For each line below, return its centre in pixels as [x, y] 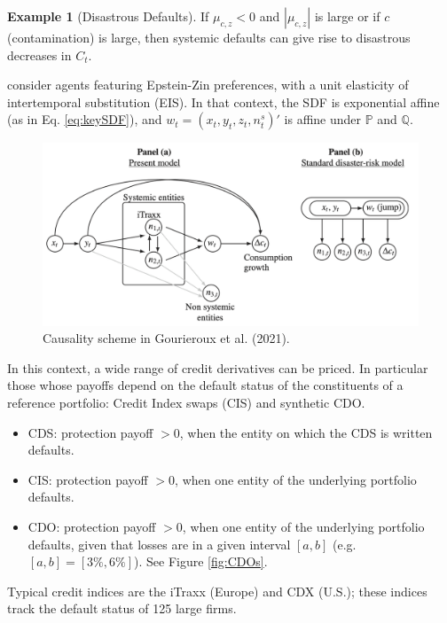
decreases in [39, 55]
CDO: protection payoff [92, 526]
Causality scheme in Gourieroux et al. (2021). [166, 338]
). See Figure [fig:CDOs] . [201, 561]
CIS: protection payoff [88, 479]
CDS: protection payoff [90, 432]
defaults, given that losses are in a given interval [159, 544]
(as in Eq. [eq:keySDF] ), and [85, 119]
